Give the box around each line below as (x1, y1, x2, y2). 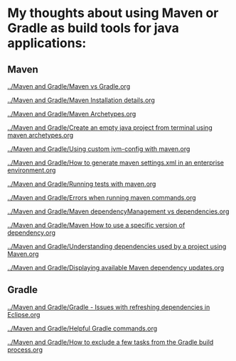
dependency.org (7, 228, 55, 237)
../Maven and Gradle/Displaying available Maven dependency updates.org (7, 264, 225, 272)
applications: (7, 35, 87, 51)
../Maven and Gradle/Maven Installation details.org (7, 96, 155, 104)
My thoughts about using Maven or (7, 5, 219, 21)
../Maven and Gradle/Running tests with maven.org (7, 179, 156, 188)
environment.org (7, 166, 56, 174)
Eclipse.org (7, 310, 41, 318)
